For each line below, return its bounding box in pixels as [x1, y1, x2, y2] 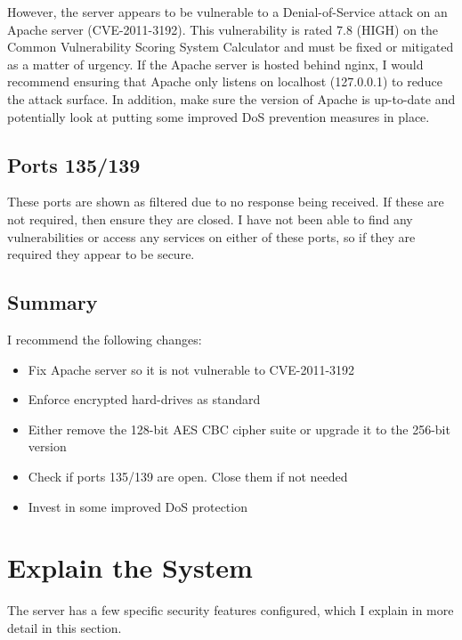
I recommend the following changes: [7, 329, 202, 348]
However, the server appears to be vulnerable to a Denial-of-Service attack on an [7, 3, 448, 20]
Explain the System [7, 549, 253, 586]
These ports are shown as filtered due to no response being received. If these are [7, 192, 444, 211]
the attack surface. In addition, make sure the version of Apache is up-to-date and [7, 89, 456, 108]
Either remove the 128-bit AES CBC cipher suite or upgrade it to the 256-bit [28, 419, 450, 438]
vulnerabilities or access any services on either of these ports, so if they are [7, 227, 416, 246]
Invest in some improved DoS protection [28, 497, 247, 515]
